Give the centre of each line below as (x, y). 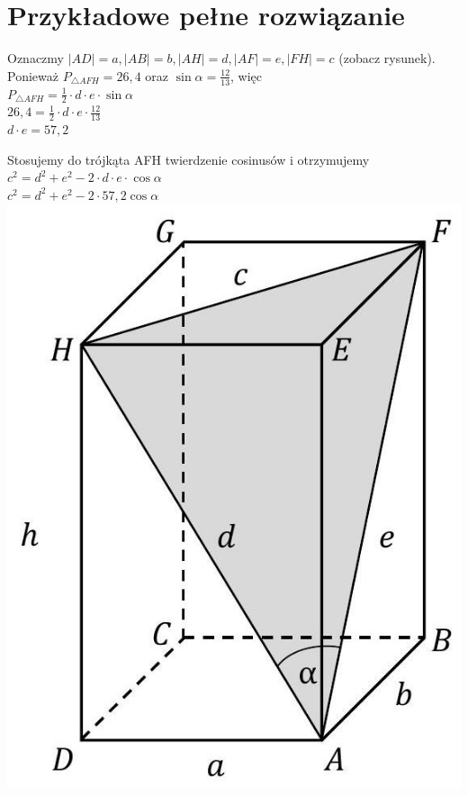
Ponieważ (33, 75)
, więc (247, 75)
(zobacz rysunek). (387, 58)
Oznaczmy (36, 58)
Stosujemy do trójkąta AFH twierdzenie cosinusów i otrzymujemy (189, 159)
